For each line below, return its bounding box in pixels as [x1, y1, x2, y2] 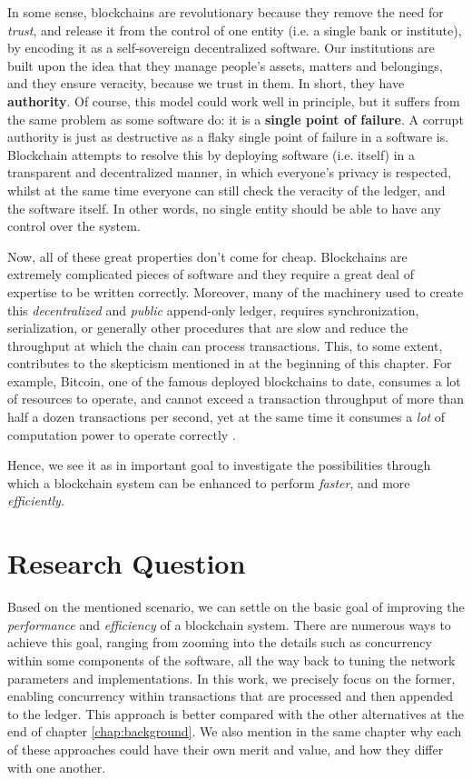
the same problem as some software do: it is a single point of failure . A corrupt [7, 109, 464, 128]
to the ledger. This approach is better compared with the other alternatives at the [7, 704, 464, 723]
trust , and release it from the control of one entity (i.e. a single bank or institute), [7, 20, 462, 39]
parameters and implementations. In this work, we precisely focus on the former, [7, 668, 456, 687]
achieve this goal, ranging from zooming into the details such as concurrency [7, 633, 432, 652]
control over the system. [7, 216, 141, 235]
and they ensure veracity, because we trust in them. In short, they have [7, 74, 405, 93]
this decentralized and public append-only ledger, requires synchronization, [7, 300, 419, 319]
